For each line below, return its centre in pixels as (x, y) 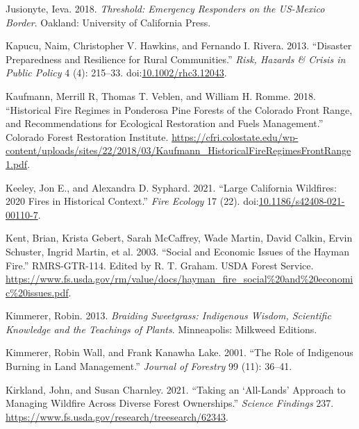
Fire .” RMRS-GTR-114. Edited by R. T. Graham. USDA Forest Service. (160, 265)
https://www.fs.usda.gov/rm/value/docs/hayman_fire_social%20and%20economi (179, 279)
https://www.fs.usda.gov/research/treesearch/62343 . (117, 416)
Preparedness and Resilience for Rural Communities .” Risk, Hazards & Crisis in (176, 59)
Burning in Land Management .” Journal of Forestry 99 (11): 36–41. (149, 366)
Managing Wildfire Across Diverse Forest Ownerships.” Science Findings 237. (170, 403)
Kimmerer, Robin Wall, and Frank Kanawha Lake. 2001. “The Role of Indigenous (179, 352)
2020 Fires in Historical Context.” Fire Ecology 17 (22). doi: (132, 201)
